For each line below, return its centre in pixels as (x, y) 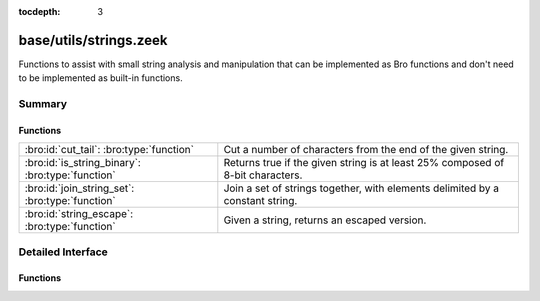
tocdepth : (39, 11)
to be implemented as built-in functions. (101, 78)
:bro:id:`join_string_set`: (79, 188)
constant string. (260, 201)
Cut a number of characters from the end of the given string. (366, 150)
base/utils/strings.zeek (93, 40)
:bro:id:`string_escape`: (79, 214)
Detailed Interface (63, 252)
